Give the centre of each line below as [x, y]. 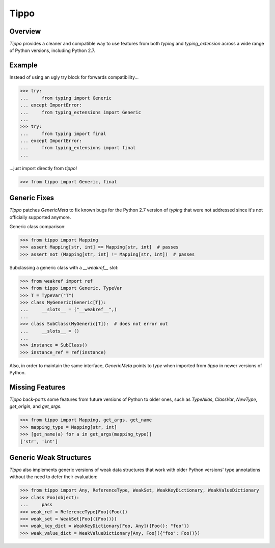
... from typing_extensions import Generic [80, 112]
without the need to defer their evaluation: [53, 477]
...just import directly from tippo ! [43, 168]
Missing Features [37, 387]
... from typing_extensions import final [78, 148]
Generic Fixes [32, 198]
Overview [25, 31]
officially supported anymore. [40, 217]
